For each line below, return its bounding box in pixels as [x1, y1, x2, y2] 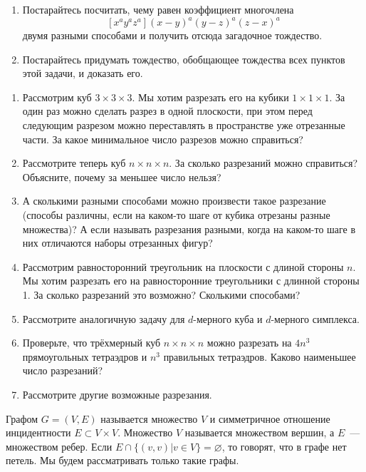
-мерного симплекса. [271, 311, 360, 326]
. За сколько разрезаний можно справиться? [169, 155, 358, 170]
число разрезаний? [22, 363, 103, 378]
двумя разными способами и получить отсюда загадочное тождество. [22, 28, 323, 43]
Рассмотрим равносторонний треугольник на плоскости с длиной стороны [22, 259, 344, 274]
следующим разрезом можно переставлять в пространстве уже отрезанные [22, 118, 345, 133]
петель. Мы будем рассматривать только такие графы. [6, 453, 239, 468]
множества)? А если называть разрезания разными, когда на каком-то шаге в [22, 221, 356, 236]
